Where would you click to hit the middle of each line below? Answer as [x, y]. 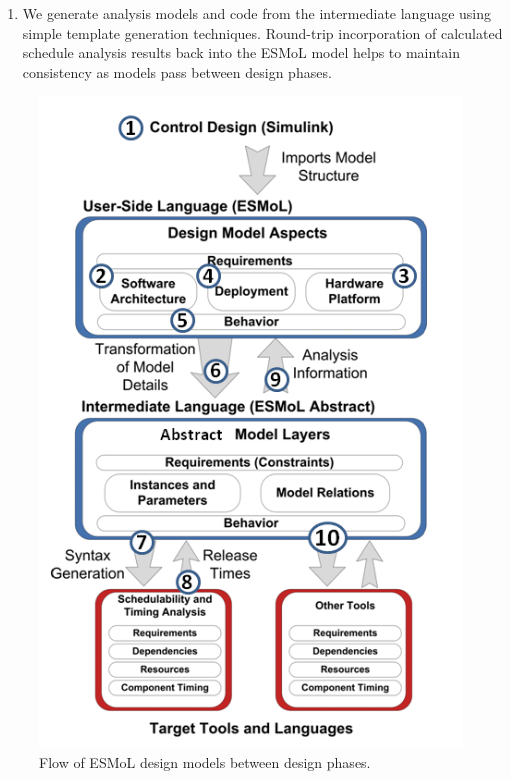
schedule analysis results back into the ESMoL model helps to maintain [241, 52]
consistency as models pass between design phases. [177, 71]
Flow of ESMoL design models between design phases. [205, 762]
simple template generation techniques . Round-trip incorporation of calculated [262, 32]
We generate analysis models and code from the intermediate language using [257, 13]
